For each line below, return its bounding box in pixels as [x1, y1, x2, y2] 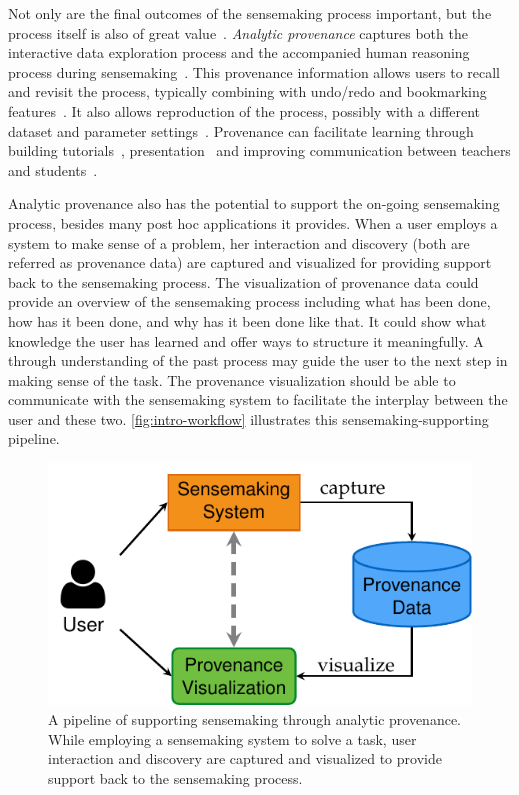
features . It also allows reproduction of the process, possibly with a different [8, 100, 481, 121]
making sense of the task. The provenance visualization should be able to [8, 369, 456, 390]
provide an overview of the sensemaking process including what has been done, [8, 291, 491, 312]
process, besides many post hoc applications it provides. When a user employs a [8, 212, 498, 233]
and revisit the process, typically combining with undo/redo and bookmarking [8, 81, 487, 102]
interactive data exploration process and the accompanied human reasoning [8, 42, 470, 63]
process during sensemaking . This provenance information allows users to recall [8, 61, 501, 82]
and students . [8, 159, 98, 180]
